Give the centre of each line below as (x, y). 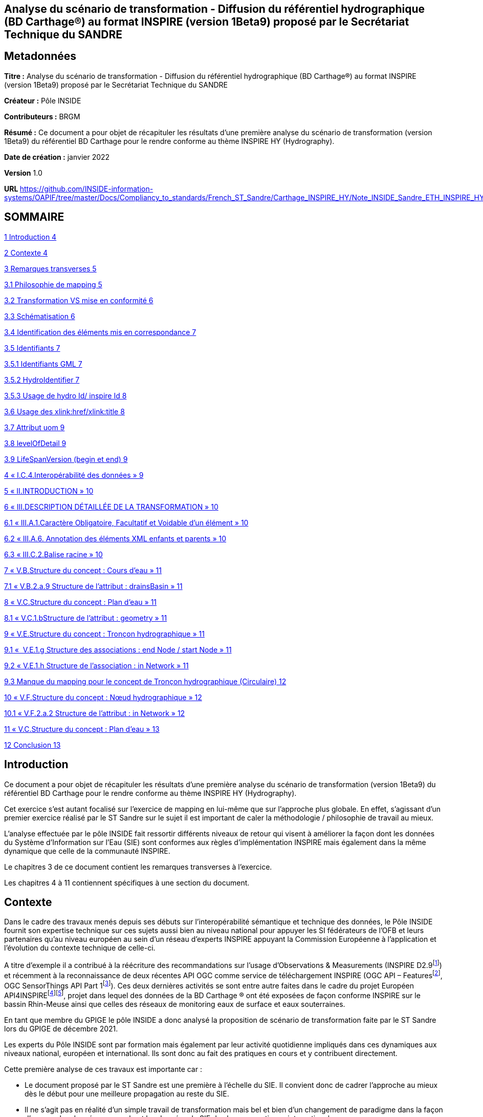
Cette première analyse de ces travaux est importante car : (103, 1069)
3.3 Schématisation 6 (40, 316)
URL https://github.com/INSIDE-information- (79, 188)
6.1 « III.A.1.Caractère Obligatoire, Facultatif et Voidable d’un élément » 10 (126, 522)
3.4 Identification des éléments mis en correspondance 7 (100, 332)
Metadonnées (40, 56)
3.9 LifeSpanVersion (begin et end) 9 (66, 459)
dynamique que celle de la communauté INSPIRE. (87, 851)
